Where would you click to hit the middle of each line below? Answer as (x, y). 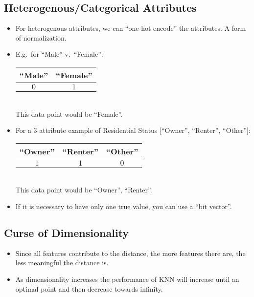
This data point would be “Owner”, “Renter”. (84, 190)
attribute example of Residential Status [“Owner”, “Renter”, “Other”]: (145, 130)
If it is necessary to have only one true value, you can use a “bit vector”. (124, 206)
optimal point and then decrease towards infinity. (89, 288)
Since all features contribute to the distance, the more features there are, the (130, 253)
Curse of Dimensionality (67, 232)
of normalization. (41, 37)
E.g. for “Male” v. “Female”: (59, 54)
